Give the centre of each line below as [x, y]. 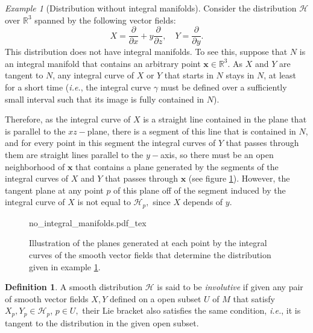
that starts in [189, 75]
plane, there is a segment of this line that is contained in [191, 131]
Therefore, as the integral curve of [68, 119]
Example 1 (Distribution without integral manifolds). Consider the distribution [151, 8]
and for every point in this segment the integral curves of [110, 143]
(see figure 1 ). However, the [239, 178]
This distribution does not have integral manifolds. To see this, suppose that [146, 52]
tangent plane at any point [54, 190]
